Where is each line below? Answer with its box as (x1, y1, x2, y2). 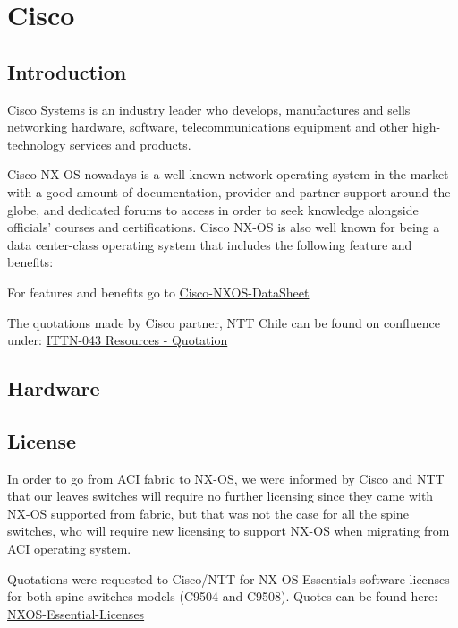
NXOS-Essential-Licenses (7, 604, 145, 623)
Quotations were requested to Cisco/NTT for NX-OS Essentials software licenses (7, 569, 450, 588)
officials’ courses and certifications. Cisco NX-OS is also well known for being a (7, 218, 440, 237)
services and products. (69, 134, 191, 153)
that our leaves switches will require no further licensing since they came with (7, 486, 434, 505)
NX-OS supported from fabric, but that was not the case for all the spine (7, 503, 409, 522)
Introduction (7, 57, 127, 85)
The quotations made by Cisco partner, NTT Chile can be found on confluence (7, 313, 441, 331)
